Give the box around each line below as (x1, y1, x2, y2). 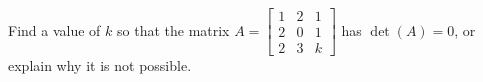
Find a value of (8, 19, 101, 40)
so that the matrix (117, 19, 230, 40)
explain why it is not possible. (8, 55, 192, 76)
